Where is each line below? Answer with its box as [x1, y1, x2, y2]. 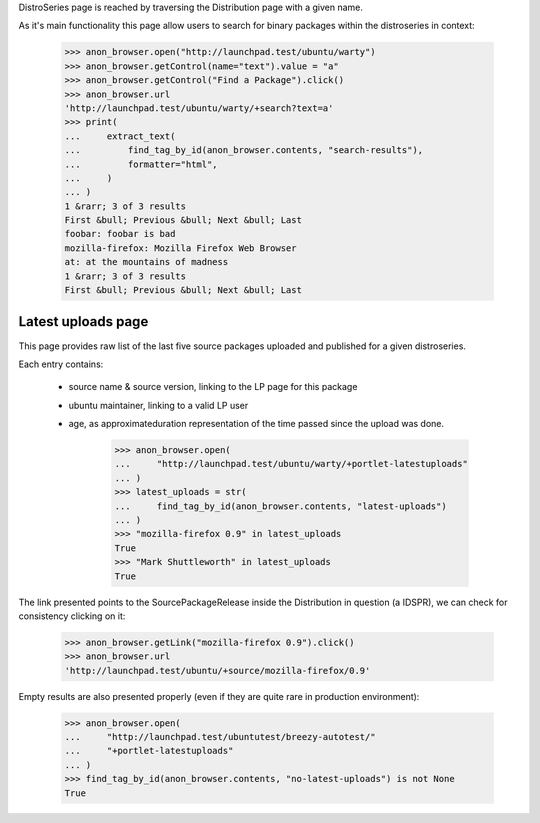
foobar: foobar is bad [64, 228, 176, 240]
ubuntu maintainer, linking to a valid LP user [68, 399, 249, 411]
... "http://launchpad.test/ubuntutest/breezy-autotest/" [64, 731, 376, 743]
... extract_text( [64, 130, 176, 142]
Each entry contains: [18, 358, 104, 370]
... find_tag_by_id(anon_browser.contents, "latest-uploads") [114, 500, 447, 512]
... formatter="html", [64, 158, 219, 170]
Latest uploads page [18, 313, 149, 330]
